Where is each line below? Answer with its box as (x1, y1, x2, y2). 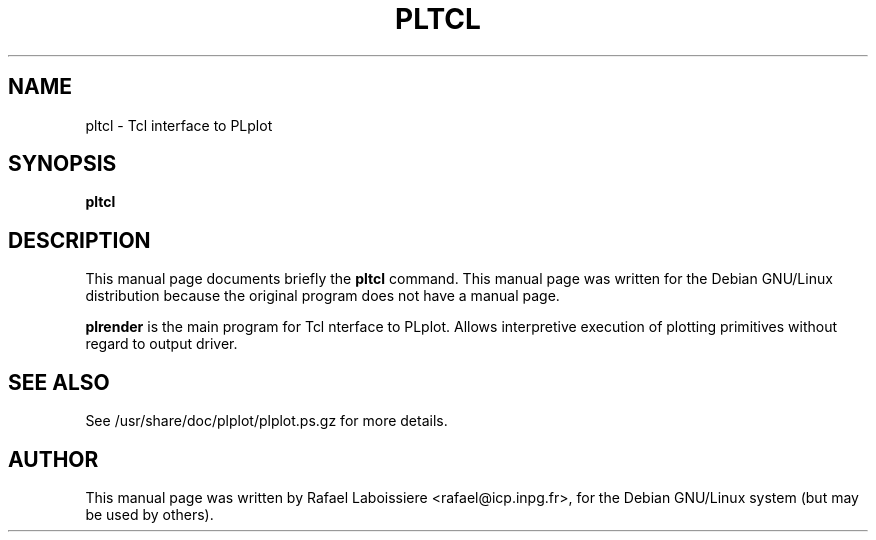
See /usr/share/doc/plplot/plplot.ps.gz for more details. (85, 412, 448, 430)
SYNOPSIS (8, 151, 117, 177)
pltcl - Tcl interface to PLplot (85, 116, 273, 134)
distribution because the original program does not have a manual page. (85, 287, 560, 305)
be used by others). (85, 505, 214, 523)
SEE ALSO (8, 369, 110, 395)
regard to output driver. (85, 335, 238, 353)
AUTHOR (8, 446, 99, 472)
